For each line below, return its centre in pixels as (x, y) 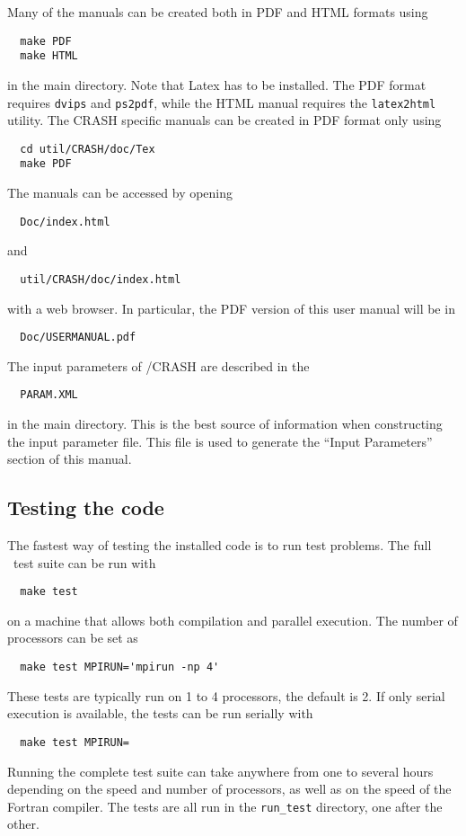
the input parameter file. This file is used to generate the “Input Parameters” (220, 441)
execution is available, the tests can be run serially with (160, 713)
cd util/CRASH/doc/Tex (88, 149)
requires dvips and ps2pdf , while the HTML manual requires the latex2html (222, 102)
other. (23, 824)
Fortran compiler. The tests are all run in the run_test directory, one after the (225, 806)
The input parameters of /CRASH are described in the (158, 365)
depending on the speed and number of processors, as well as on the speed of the (229, 789)
